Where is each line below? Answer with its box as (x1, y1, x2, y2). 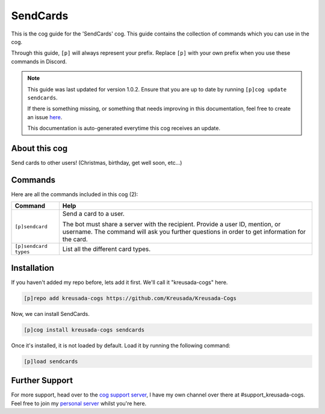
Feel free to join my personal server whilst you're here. (11, 400, 147, 407)
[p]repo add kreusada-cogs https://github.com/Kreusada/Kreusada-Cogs (23, 295, 237, 301)
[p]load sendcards (23, 358, 78, 365)
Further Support (11, 375, 73, 386)
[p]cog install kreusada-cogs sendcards (23, 326, 144, 333)
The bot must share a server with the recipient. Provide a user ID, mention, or (62, 220, 281, 229)
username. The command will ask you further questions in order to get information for (62, 227, 306, 236)
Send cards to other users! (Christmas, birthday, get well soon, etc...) (11, 159, 182, 166)
